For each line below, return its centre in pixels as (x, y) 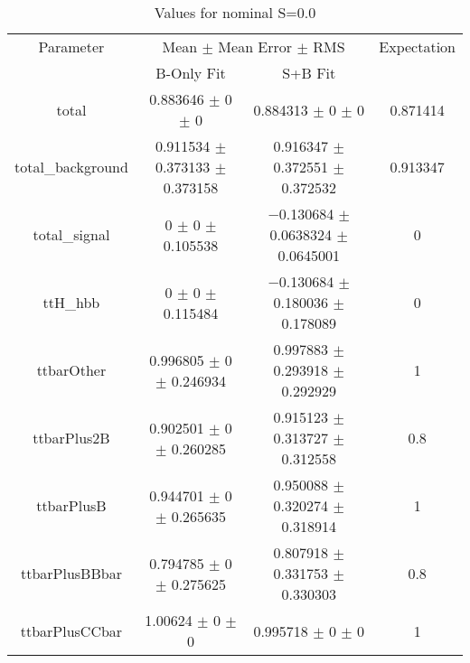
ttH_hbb (71, 302)
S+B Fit (309, 73)
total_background (71, 167)
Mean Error (255, 47)
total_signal (71, 234)
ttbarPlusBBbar (71, 573)
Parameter (71, 47)
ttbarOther (71, 370)
